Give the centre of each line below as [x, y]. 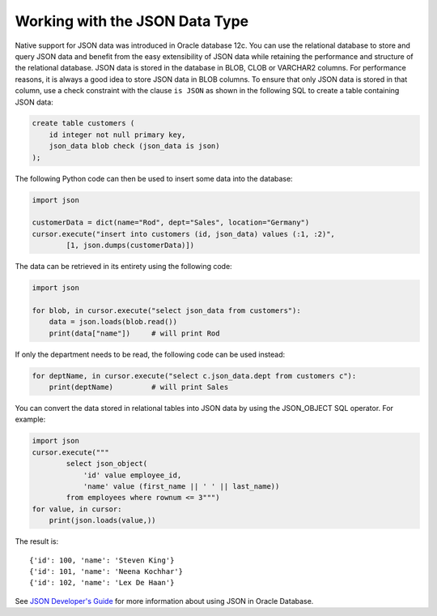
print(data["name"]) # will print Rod [134, 333]
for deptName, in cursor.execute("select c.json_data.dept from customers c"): [194, 376]
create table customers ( [83, 123]
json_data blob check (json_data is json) [134, 146]
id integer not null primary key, [117, 135]
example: [30, 419]
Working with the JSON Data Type [132, 21]
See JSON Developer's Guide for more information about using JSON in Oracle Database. [164, 601]
